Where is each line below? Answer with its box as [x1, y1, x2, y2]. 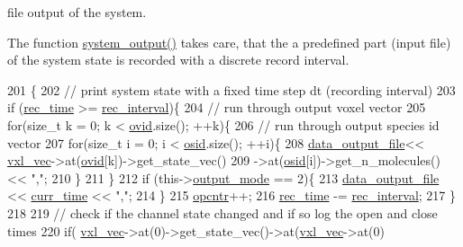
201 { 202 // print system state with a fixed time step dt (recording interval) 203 [7, 80, 456, 99]
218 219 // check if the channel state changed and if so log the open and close [7, 203, 438, 222]
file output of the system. [7, 3, 147, 21]
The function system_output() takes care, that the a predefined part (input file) [7, 32, 451, 51]
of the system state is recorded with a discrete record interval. [7, 50, 350, 69]
